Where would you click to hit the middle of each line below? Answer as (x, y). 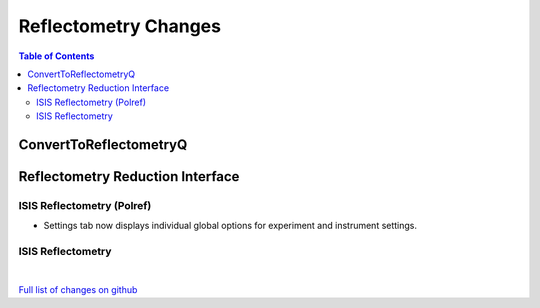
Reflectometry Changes (120, 26)
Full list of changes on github (78, 289)
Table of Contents (56, 56)
